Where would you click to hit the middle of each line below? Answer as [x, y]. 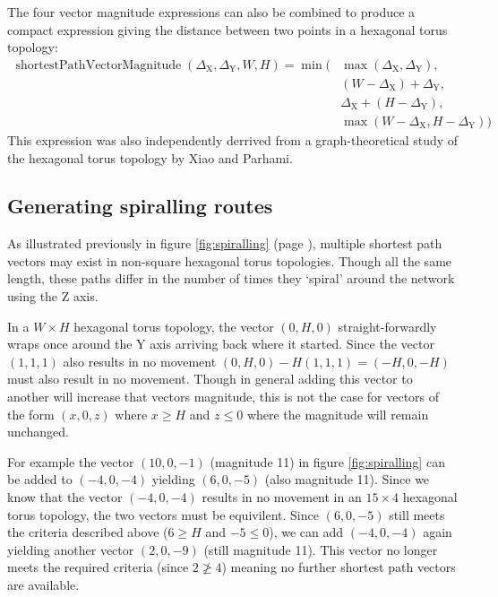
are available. [43, 584]
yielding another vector [71, 549]
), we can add [306, 532]
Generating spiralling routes [140, 206]
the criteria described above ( [88, 532]
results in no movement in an [282, 497]
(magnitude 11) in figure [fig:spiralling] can [327, 461]
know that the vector [65, 497]
